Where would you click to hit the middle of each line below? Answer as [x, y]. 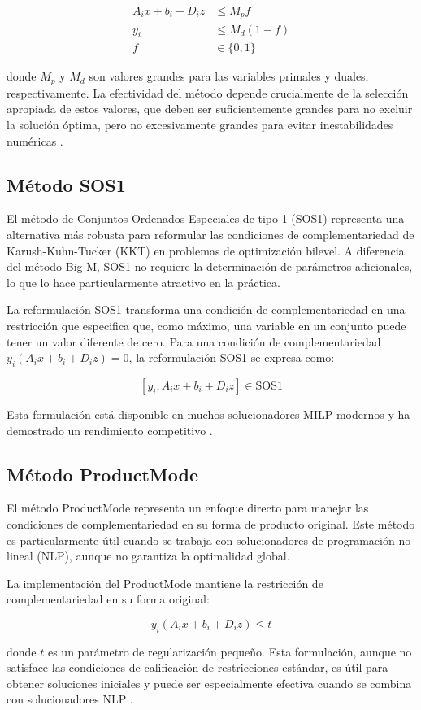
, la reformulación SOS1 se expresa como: [232, 357]
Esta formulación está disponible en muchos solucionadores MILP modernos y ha [208, 414]
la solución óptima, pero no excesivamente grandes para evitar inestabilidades [200, 124]
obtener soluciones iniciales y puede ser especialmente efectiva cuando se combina [209, 683]
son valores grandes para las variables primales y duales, [229, 76]
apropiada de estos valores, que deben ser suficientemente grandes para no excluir [210, 109]
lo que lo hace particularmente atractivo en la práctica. [143, 282]
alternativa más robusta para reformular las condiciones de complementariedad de [210, 234]
